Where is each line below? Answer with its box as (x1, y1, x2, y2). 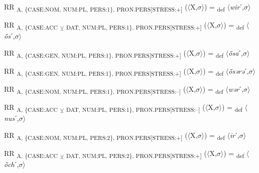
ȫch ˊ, (4, 159, 19, 169)
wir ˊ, (229, 2, 244, 12)
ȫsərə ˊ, (228, 65, 249, 76)
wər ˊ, (228, 84, 243, 94)
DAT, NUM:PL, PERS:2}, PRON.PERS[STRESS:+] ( (66, 148, 207, 159)
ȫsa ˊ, (228, 47, 243, 58)
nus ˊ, (4, 113, 19, 123)
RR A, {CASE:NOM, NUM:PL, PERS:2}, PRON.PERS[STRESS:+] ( (4, 129, 188, 141)
